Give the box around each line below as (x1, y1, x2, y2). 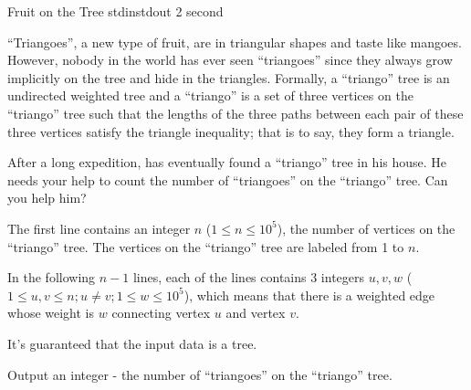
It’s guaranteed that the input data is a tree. (7, 333, 257, 353)
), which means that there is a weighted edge (183, 285, 435, 304)
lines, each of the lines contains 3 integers (132, 268, 365, 287)
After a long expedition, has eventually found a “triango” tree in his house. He (7, 153, 447, 172)
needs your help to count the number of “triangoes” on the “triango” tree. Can (7, 170, 448, 189)
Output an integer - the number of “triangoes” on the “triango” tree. (7, 364, 392, 384)
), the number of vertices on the (277, 218, 455, 237)
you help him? (7, 188, 87, 207)
